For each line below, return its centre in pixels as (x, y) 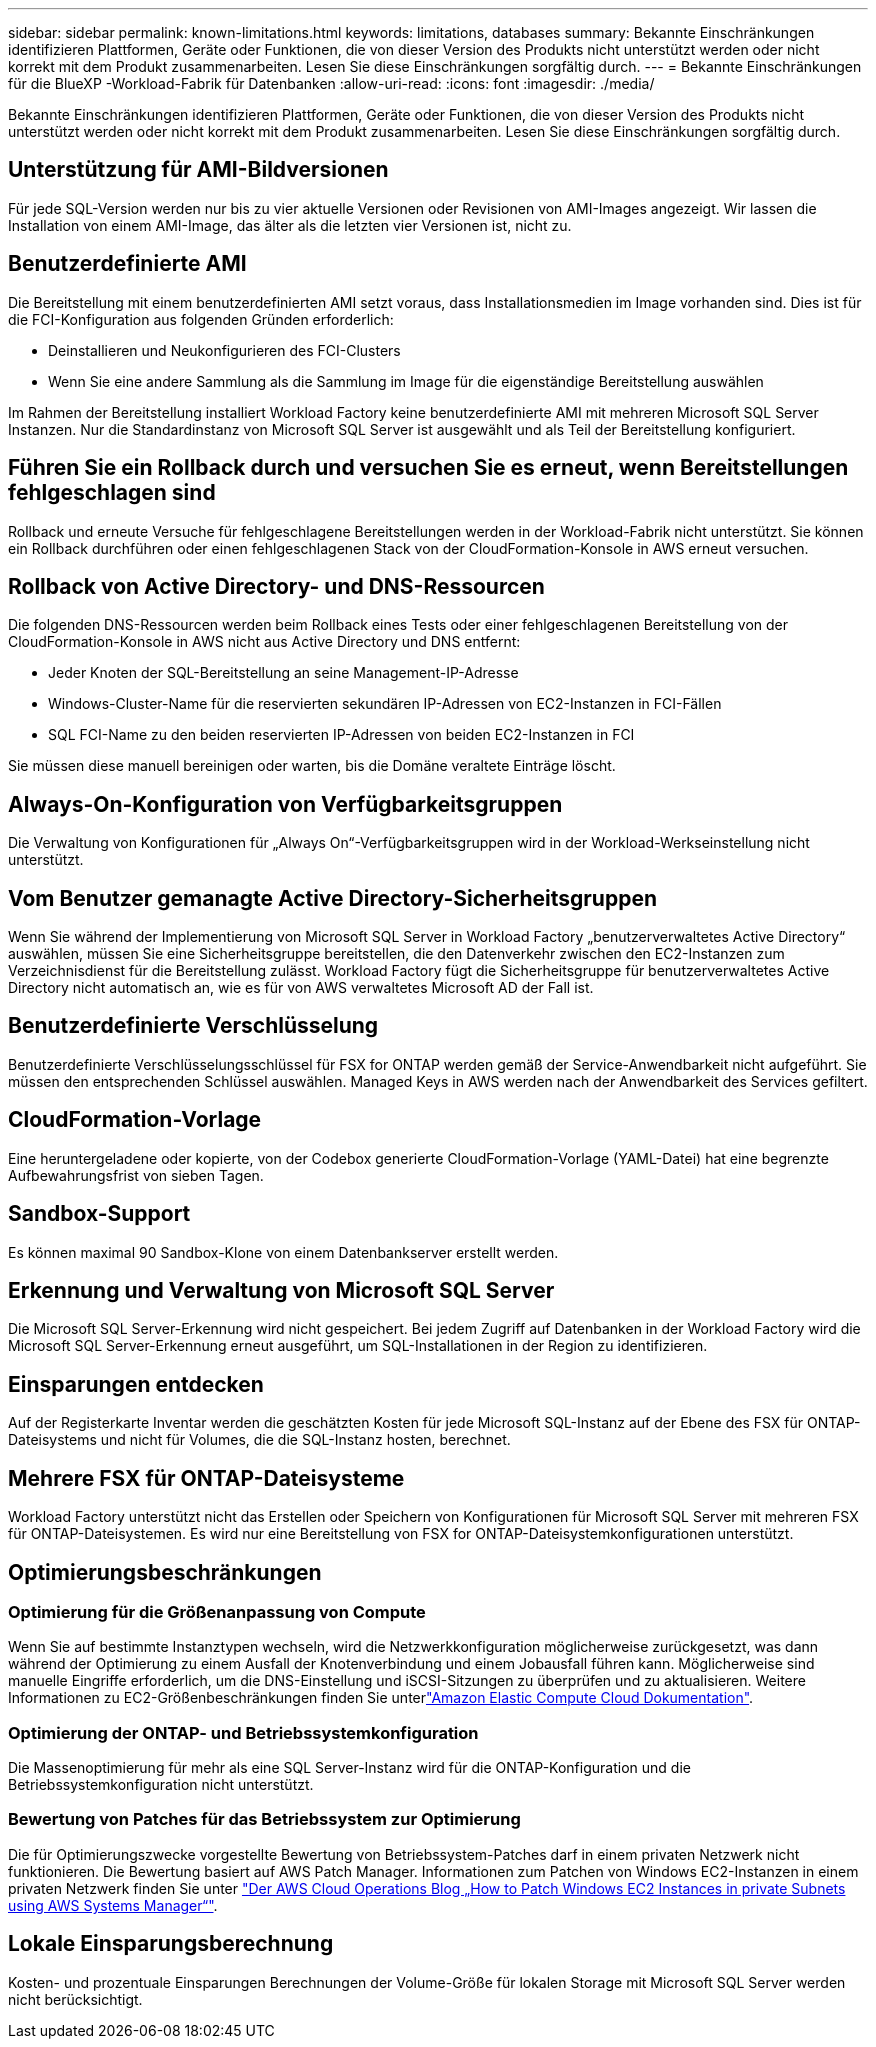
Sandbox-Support (99, 1214)
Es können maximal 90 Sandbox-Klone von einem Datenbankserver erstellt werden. (283, 1252)
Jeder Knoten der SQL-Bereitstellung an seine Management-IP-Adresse (283, 673)
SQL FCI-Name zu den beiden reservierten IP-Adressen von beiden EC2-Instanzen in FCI (341, 735)
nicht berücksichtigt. (75, 1999)
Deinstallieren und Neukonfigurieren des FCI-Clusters (224, 350)
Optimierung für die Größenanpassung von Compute (217, 1611)
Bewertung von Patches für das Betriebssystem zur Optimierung (264, 1819)
